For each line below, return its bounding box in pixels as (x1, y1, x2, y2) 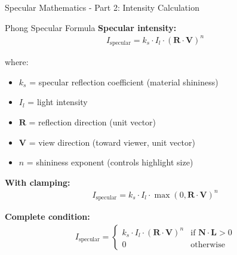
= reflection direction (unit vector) (29, 115, 156, 128)
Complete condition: (5, 210, 90, 223)
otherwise (190, 240, 225, 249)
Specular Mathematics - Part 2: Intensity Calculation (5, 1, 199, 13)
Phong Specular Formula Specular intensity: (5, 21, 177, 33)
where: (5, 56, 29, 68)
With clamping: (5, 176, 70, 188)
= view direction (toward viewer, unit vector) (29, 136, 195, 148)
